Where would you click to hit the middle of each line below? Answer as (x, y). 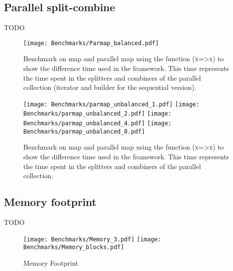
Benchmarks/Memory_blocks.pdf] (74, 247)
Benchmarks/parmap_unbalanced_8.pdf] (84, 131)
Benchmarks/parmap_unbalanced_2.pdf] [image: (98, 114)
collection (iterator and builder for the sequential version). (110, 87)
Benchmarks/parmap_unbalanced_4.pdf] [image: (98, 124)
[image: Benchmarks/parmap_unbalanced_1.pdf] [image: (111, 104)
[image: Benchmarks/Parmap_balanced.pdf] (91, 43)
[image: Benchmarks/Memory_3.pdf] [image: (92, 239)
